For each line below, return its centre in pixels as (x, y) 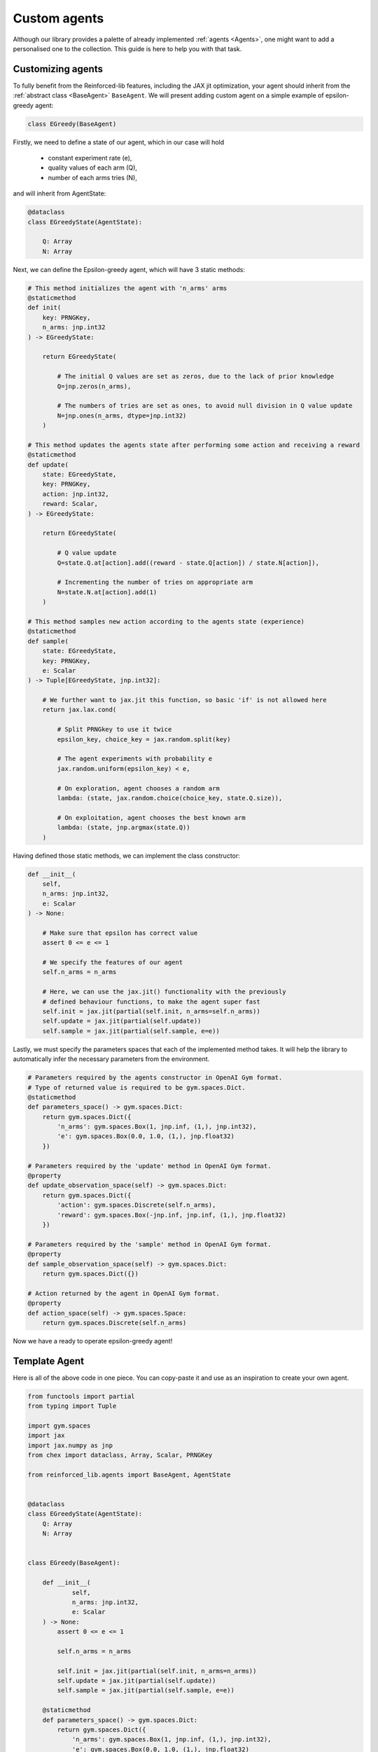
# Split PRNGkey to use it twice (114, 730)
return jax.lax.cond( (79, 710)
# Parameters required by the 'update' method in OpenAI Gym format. (149, 1166)
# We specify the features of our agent (113, 963)
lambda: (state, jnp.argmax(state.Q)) (124, 828)
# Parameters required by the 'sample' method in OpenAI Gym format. (149, 1244)
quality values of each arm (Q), (93, 167)
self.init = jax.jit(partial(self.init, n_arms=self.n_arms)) (151, 1011)
